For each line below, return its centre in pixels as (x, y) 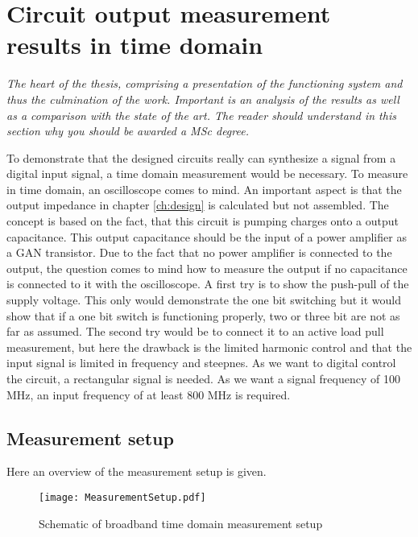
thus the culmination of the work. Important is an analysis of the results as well (203, 99)
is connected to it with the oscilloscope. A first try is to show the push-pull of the (208, 284)
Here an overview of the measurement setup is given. (137, 471)
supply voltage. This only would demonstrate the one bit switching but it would (204, 300)
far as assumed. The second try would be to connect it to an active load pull (195, 331)
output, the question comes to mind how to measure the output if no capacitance (207, 268)
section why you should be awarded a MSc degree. (128, 131)
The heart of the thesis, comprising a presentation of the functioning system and (205, 83)
